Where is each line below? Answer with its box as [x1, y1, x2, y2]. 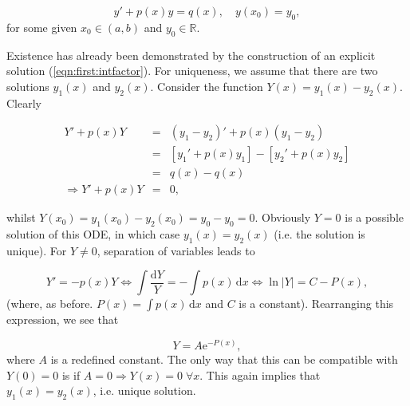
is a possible [345, 209, 404, 226]
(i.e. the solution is [274, 226, 365, 242]
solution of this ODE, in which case [6, 226, 180, 242]
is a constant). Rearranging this [239, 295, 394, 312]
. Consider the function [150, 77, 263, 94]
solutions [6, 77, 49, 94]
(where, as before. [6, 295, 93, 312]
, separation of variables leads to [97, 242, 255, 258]
